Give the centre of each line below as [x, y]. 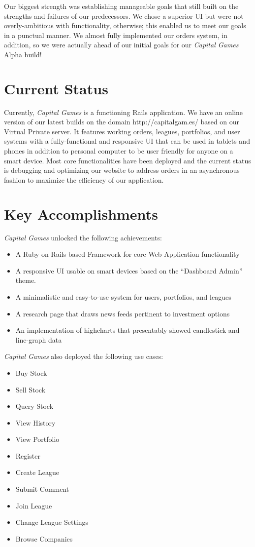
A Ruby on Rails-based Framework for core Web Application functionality [127, 254]
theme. [26, 280]
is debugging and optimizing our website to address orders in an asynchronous [122, 170]
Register [28, 455]
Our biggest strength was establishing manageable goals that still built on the [121, 6]
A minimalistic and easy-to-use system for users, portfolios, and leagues [123, 296]
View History [35, 422]
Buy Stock [31, 372]
